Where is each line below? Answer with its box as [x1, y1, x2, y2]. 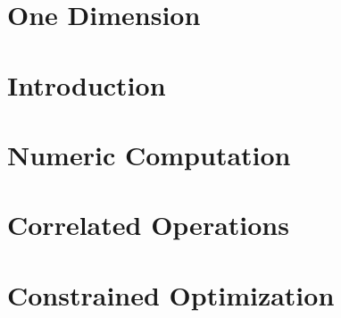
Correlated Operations [7, 206, 289, 243]
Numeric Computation [7, 136, 291, 172]
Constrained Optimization [7, 276, 335, 313]
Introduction [7, 66, 166, 103]
